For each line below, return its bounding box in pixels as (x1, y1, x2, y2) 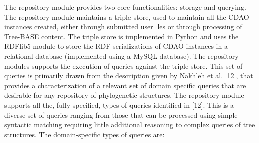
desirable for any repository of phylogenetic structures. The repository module (4, 90, 244, 100)
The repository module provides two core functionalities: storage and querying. (4, 2, 246, 12)
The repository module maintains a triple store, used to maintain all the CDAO (4, 11, 249, 22)
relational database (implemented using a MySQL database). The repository (4, 50, 239, 61)
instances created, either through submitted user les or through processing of (4, 21, 242, 32)
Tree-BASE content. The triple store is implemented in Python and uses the (4, 31, 239, 41)
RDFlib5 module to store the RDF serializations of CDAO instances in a (4, 41, 228, 51)
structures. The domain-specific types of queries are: (4, 129, 165, 139)
